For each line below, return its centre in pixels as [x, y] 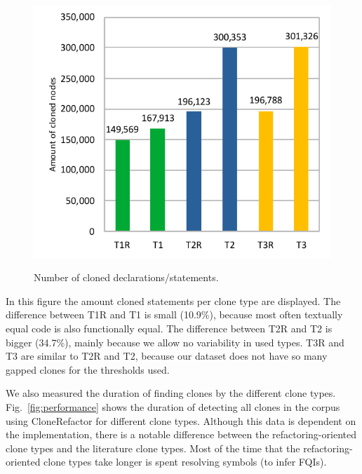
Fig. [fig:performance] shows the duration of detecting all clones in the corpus [173, 407]
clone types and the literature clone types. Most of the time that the [153, 448]
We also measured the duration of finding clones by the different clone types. [171, 393]
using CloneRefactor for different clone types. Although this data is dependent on [181, 420]
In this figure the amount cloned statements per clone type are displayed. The [173, 300]
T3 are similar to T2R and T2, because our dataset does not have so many [167, 356]
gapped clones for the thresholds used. [88, 369]
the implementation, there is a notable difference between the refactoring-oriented [181, 434]
